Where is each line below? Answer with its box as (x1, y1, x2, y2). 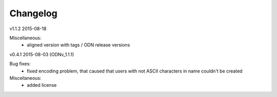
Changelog (9, 8, 57, 19)
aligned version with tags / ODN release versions (27, 42, 130, 48)
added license (27, 82, 57, 88)
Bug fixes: (9, 61, 31, 67)
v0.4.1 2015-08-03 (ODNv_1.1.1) (9, 51, 74, 57)
